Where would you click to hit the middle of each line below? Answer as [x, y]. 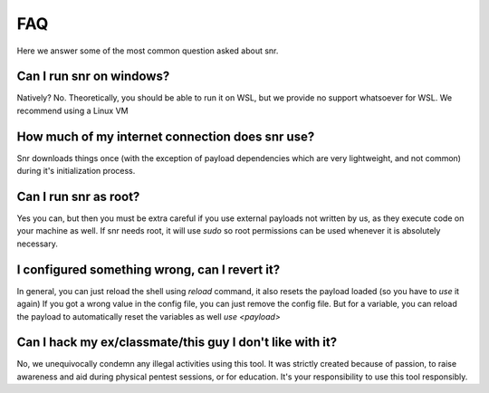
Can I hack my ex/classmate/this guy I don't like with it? [177, 343]
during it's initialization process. [76, 171]
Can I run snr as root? [78, 196]
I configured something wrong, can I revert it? [149, 269]
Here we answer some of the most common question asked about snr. [148, 51]
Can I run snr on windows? [93, 77]
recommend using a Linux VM [72, 110]
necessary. [38, 244]
